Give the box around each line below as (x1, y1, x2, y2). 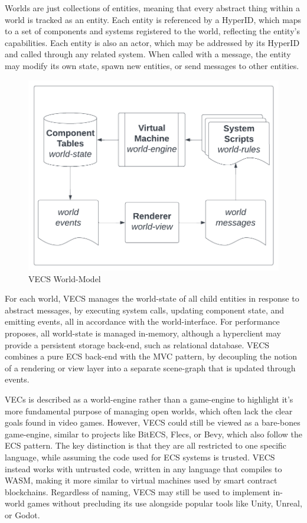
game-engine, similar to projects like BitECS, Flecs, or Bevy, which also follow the (5, 427, 302, 440)
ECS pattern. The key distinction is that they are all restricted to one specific (5, 439, 287, 452)
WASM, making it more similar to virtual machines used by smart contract (5, 474, 277, 486)
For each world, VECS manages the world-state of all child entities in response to (5, 292, 299, 305)
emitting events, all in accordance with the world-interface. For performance (5, 315, 280, 328)
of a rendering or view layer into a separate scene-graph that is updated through (5, 361, 296, 374)
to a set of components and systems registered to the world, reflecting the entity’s (5, 25, 300, 37)
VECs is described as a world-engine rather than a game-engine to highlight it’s (5, 393, 293, 406)
